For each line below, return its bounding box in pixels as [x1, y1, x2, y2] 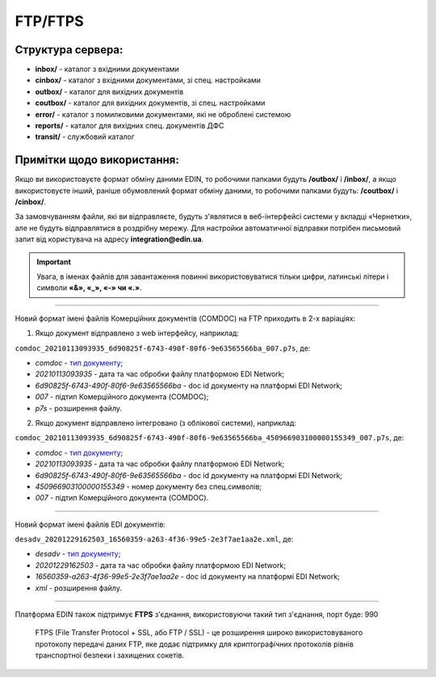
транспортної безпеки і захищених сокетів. [35, 650, 185, 660]
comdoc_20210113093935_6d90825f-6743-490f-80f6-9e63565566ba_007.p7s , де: [15, 343, 311, 353]
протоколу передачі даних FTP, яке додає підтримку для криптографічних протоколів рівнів [35, 639, 354, 649]
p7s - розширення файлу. [35, 403, 123, 413]
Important [36, 257, 72, 267]
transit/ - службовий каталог [35, 132, 135, 141]
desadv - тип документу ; [35, 549, 121, 559]
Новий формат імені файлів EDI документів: [15, 519, 166, 529]
